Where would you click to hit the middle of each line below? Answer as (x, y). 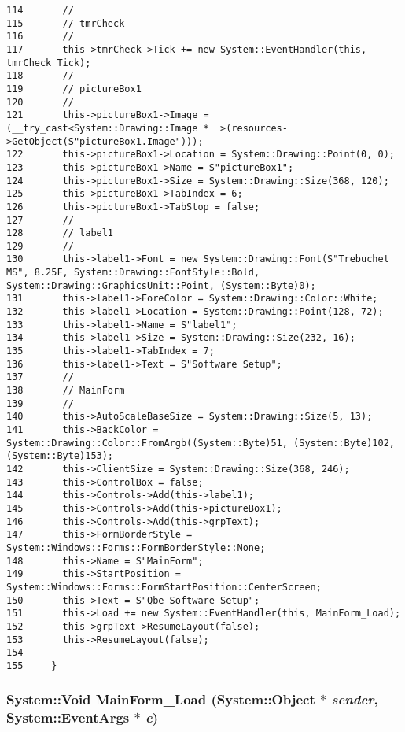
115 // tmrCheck (66, 23)
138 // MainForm (66, 391)
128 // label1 (60, 233)
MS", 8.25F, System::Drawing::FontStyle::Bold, (133, 273)
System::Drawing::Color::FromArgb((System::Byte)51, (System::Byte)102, (201, 443)
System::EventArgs (68, 717)
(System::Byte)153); (60, 456)
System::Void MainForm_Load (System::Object (161, 699)
